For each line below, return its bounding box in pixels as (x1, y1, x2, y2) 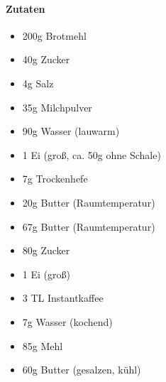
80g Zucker (22, 243, 70, 258)
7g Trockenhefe (22, 171, 88, 186)
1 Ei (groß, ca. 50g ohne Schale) (22, 147, 161, 162)
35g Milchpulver (22, 99, 92, 114)
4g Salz (22, 75, 54, 90)
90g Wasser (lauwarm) (22, 124, 120, 138)
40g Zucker (22, 52, 70, 67)
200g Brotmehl (22, 28, 87, 43)
